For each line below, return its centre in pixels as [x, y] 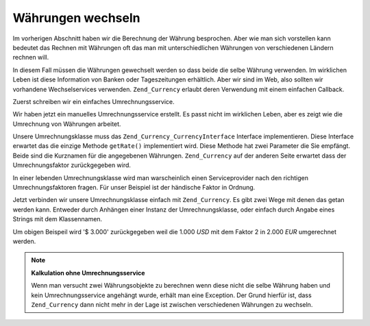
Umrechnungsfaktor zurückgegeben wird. [72, 165]
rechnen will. [31, 58]
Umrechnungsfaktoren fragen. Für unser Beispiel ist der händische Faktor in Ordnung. [134, 188]
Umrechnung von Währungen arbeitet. [67, 124]
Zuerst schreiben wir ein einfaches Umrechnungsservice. [94, 101]
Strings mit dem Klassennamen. [58, 219]
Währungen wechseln [76, 18]
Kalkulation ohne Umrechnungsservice [88, 273]
